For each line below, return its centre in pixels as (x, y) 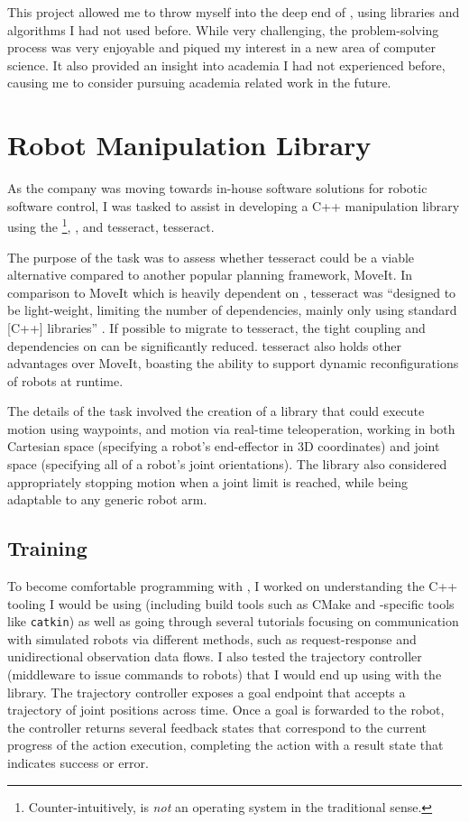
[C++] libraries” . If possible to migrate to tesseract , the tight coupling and (216, 327)
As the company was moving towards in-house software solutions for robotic (217, 188)
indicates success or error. (78, 763)
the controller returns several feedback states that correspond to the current (217, 727)
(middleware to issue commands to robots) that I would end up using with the (225, 674)
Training (47, 548)
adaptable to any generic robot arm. (107, 499)
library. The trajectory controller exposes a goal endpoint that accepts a (207, 692)
